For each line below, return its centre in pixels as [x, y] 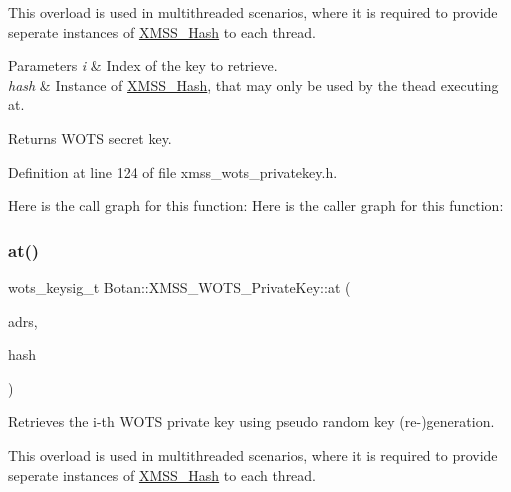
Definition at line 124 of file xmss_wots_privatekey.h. [173, 171]
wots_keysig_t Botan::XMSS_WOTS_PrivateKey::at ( [179, 286]
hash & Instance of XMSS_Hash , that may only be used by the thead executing [253, 84]
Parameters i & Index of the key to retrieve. [143, 65]
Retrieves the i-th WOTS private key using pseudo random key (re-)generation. [251, 421]
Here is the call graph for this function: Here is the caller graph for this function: [256, 205]
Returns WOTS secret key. [90, 137]
